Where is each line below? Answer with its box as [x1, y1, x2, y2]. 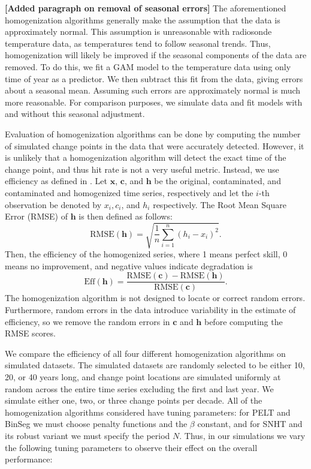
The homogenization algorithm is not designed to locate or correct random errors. [5, 291, 306, 304]
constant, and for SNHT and [197, 417, 303, 430]
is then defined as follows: [78, 210, 173, 223]
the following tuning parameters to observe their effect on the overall [5, 441, 258, 453]
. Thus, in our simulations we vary [179, 429, 306, 442]
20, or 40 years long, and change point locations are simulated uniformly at [5, 371, 281, 383]
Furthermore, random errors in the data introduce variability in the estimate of [5, 303, 296, 316]
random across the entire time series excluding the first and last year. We [5, 382, 274, 395]
